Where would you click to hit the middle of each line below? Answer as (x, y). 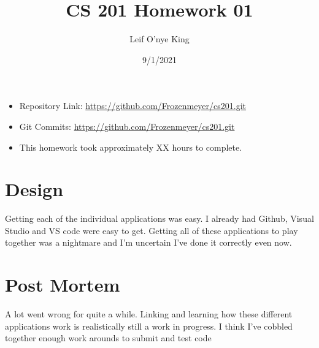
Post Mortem (63, 285)
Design (34, 189)
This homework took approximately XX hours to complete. (131, 147)
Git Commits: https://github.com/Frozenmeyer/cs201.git (127, 126)
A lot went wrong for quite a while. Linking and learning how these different (149, 314)
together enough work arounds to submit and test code (108, 338)
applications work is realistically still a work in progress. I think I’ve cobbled (149, 326)
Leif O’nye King (159, 39)
